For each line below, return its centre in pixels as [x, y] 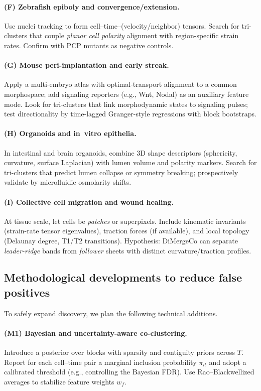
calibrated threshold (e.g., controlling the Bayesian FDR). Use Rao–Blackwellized [129, 372]
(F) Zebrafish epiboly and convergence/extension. [92, 6]
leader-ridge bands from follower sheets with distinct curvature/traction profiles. [128, 250]
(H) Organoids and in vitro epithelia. [70, 133]
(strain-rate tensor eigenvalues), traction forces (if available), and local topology [127, 231]
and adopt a [228, 362]
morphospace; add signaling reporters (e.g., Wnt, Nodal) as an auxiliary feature [126, 94]
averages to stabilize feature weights [59, 381]
